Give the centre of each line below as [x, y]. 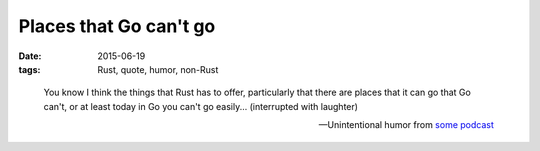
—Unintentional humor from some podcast [406, 125]
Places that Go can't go [117, 26]
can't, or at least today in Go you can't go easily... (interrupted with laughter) [201, 106]
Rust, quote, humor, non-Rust [158, 69]
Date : [30, 56]
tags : [29, 69]
